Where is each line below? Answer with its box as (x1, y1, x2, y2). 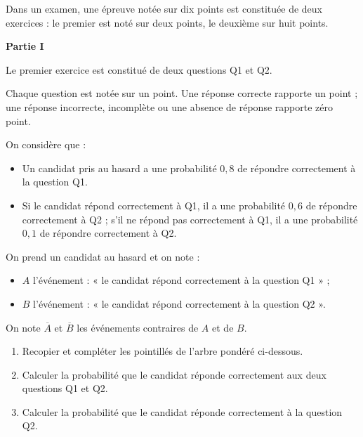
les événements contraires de (77, 320, 199, 334)
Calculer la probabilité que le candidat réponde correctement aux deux (22, 367, 326, 381)
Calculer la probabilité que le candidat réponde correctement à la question (22, 404, 343, 419)
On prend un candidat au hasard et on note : (6, 249, 200, 263)
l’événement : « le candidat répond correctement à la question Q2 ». (33, 296, 326, 311)
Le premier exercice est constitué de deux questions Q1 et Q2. (6, 62, 272, 77)
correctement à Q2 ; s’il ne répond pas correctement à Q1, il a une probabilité (22, 211, 358, 226)
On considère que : (6, 137, 86, 152)
